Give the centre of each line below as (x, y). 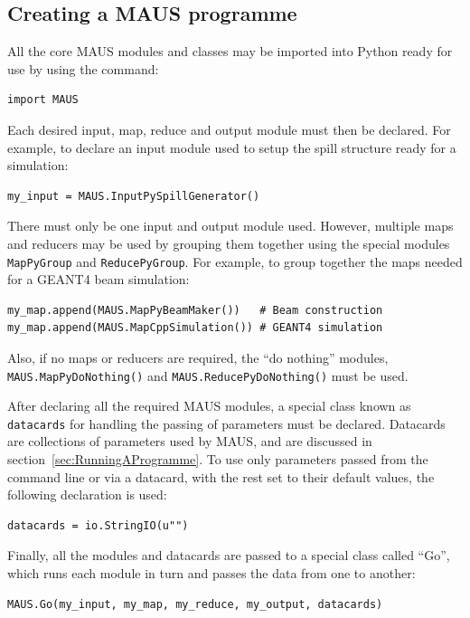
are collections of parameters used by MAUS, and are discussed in (190, 441)
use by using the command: (83, 68)
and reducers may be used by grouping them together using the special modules (229, 243)
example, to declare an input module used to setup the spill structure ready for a (232, 147)
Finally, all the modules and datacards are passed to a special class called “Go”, (229, 555)
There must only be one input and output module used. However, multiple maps (230, 226)
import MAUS (43, 100)
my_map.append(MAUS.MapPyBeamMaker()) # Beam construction (195, 310)
